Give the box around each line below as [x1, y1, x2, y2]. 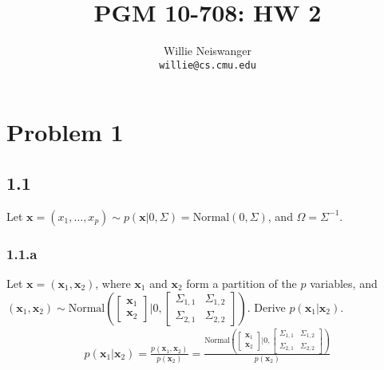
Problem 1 [6, 116, 124, 148]
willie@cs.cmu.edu [159, 59, 256, 71]
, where [95, 274, 131, 291]
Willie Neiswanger [163, 42, 252, 59]
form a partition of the [186, 274, 297, 291]
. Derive [247, 298, 286, 315]
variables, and [310, 274, 378, 291]
